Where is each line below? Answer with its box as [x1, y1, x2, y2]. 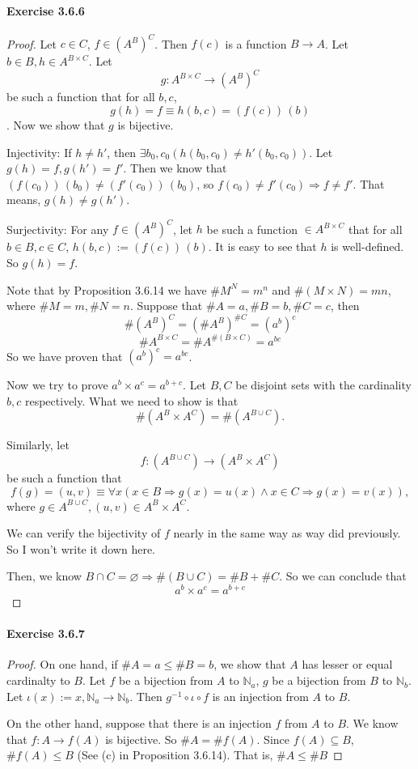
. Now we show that [6, 116, 105, 133]
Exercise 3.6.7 [6, 625, 85, 642]
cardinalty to [6, 672, 70, 689]
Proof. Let [6, 35, 57, 52]
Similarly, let [6, 436, 70, 453]
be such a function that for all [6, 88, 155, 105]
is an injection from [212, 687, 309, 704]
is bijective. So [105, 730, 177, 747]
